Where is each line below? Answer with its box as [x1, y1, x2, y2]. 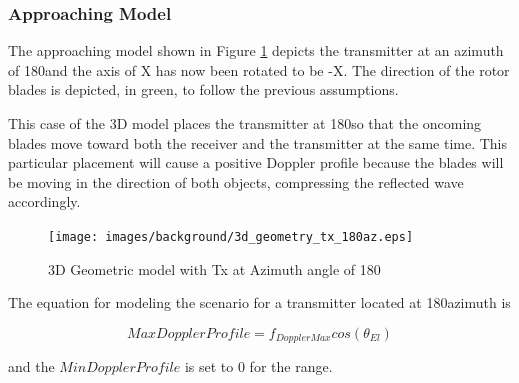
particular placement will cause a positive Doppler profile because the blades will [8, 152, 504, 173]
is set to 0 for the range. [184, 356, 333, 377]
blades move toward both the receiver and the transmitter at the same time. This [8, 132, 508, 153]
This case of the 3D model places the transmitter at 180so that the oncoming [8, 113, 482, 133]
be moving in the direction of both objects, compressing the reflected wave [8, 171, 464, 192]
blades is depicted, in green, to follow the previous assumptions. [8, 79, 399, 100]
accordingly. [8, 191, 81, 212]
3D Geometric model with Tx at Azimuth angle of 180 [48, 258, 381, 279]
